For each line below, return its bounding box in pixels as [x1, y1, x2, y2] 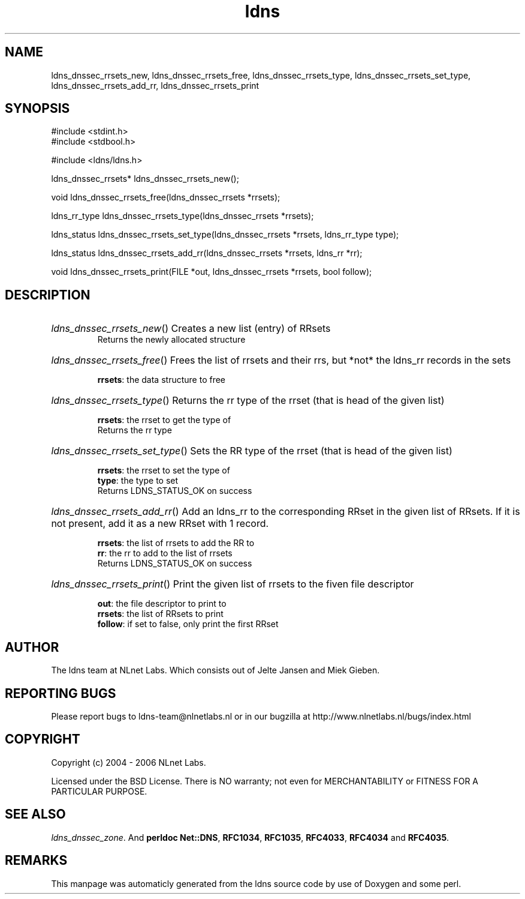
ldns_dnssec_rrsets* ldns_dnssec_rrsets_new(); [51, 173, 239, 184]
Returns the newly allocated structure [97, 334, 246, 345]
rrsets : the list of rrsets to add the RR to [97, 538, 255, 549]
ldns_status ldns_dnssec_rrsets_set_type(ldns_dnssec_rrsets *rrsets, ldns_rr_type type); [51, 229, 399, 240]
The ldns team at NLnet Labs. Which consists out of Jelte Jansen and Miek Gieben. [51, 665, 380, 676]
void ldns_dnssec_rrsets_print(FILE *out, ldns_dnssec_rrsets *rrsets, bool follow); [51, 266, 372, 277]
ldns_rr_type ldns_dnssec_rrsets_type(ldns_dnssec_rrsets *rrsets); [51, 211, 314, 221]
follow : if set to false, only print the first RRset [97, 619, 279, 630]
